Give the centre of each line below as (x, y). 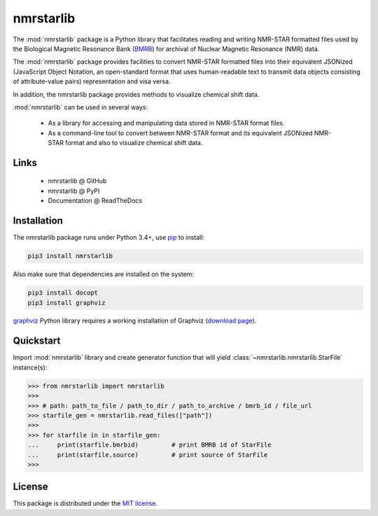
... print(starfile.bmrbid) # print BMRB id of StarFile (149, 445)
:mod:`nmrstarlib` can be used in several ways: (80, 107)
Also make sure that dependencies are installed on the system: (104, 274)
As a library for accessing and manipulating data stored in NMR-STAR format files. (166, 123)
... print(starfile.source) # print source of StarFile (148, 455)
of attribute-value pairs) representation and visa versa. (92, 81)
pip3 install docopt (63, 293)
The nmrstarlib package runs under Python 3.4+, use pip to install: (108, 238)
